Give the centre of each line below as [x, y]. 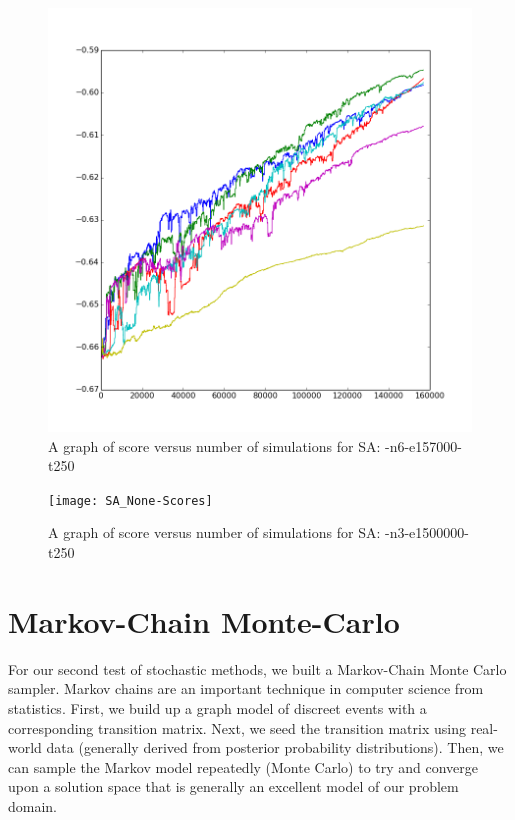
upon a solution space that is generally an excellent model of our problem [233, 786]
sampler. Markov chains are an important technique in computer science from [246, 688]
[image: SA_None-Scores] [130, 500]
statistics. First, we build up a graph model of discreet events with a [217, 707]
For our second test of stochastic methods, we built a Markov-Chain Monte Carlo [257, 668]
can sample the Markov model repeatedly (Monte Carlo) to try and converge [243, 766]
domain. [33, 805]
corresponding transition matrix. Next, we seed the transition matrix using [237, 727]
